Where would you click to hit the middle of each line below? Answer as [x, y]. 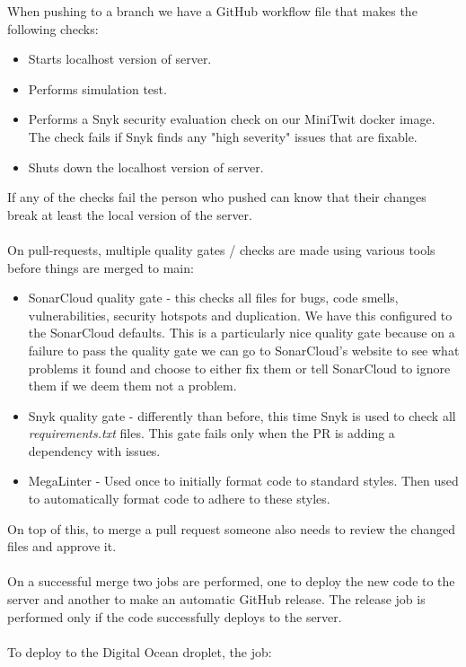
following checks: [53, 28]
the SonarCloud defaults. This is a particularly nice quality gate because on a [242, 333]
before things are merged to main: [101, 267]
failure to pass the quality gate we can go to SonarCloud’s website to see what [244, 350]
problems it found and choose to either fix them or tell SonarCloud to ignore [239, 368]
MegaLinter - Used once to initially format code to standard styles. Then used [243, 481]
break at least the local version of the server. [130, 214]
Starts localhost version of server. [120, 59]
